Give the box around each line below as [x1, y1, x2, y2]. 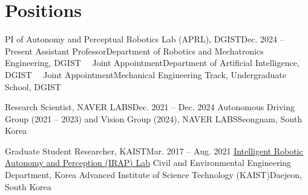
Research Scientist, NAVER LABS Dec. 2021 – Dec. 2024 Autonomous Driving [5, 101, 295, 113]
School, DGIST [5, 80, 61, 93]
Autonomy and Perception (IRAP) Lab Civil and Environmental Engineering [5, 156, 292, 169]
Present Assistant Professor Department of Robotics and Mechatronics [5, 44, 264, 57]
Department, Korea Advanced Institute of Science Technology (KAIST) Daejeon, [5, 168, 302, 181]
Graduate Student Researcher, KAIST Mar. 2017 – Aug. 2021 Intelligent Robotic [5, 144, 303, 157]
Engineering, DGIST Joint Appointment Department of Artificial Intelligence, [5, 56, 300, 69]
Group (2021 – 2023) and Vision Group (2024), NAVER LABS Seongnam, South [5, 112, 303, 125]
